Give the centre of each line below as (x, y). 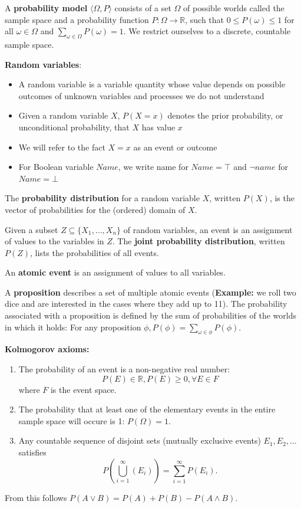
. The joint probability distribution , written (199, 241)
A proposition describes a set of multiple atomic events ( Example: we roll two (150, 292)
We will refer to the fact (62, 147)
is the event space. (83, 389)
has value (158, 127)
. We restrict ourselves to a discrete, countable (207, 31)
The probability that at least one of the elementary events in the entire (147, 409)
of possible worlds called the (234, 8)
